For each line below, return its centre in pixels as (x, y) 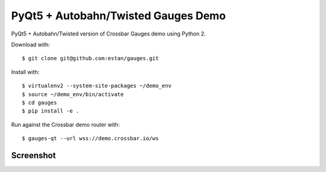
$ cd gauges (40, 103)
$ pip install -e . (51, 111)
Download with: (31, 45)
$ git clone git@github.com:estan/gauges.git (91, 58)
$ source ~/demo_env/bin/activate (73, 94)
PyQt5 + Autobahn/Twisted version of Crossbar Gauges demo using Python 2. (109, 34)
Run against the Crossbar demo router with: (66, 124)
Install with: (25, 72)
